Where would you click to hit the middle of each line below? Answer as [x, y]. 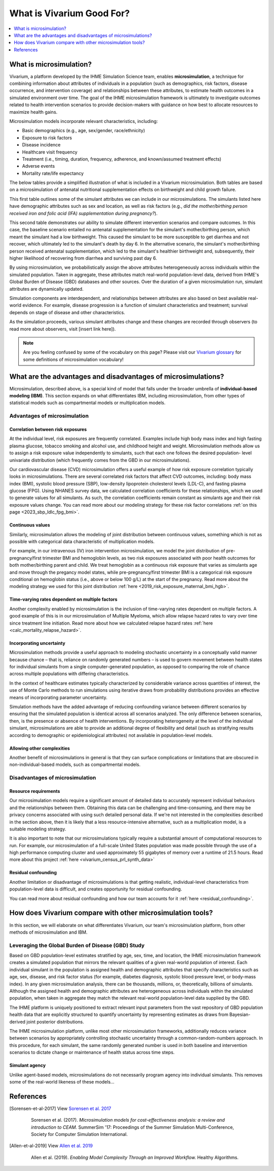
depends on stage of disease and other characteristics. [67, 312]
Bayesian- [240, 1014]
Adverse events [39, 166]
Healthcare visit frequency [50, 152]
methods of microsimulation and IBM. [48, 932]
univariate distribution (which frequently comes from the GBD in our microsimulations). [100, 460]
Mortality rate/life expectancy [53, 173]
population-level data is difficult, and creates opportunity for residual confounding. [96, 889]
